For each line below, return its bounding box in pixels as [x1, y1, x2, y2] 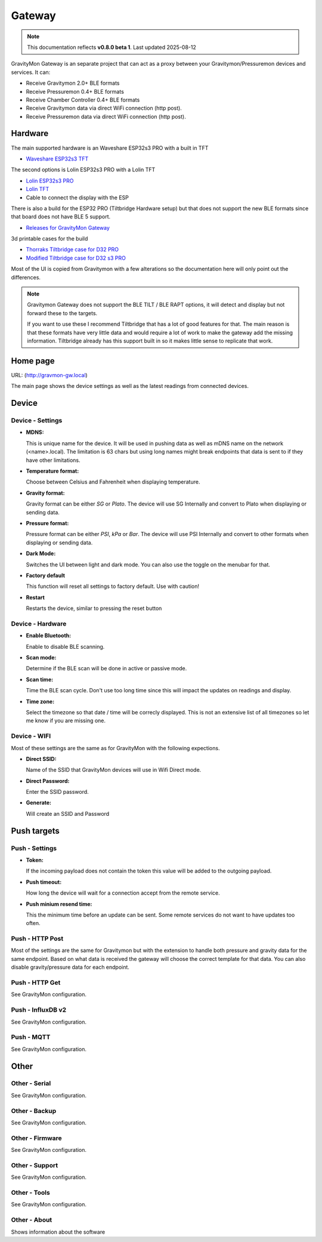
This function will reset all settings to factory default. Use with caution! [26, 583, 200, 590]
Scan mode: [26, 654, 57, 661]
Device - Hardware [11, 620, 67, 628]
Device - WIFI [11, 732, 51, 740]
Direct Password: [26, 777, 70, 784]
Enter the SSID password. [26, 788, 89, 796]
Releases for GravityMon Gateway [26, 224, 110, 231]
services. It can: [11, 69, 51, 76]
